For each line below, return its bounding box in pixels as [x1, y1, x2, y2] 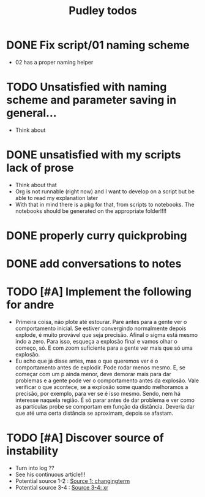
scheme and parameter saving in [6, 93, 177, 107]
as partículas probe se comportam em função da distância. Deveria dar [15, 403, 195, 410]
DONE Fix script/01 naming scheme [6, 38, 190, 52]
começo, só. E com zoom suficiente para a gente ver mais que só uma [15, 344, 193, 352]
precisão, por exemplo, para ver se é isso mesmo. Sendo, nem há [15, 390, 181, 398]
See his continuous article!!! [15, 471, 86, 479]
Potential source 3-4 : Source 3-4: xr [15, 484, 109, 491]
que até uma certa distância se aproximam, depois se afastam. [15, 409, 174, 417]
